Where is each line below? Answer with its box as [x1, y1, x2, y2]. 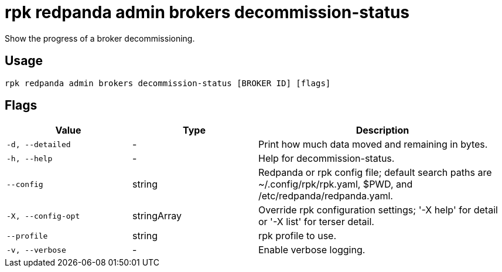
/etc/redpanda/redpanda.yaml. [258, 190, 393, 202]
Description [356, 124, 409, 137]
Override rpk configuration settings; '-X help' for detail [258, 204, 498, 216]
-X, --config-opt [6, 211, 80, 220]
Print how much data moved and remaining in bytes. [258, 138, 488, 151]
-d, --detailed [6, 140, 71, 149]
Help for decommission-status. [258, 152, 395, 165]
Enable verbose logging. [258, 244, 366, 256]
